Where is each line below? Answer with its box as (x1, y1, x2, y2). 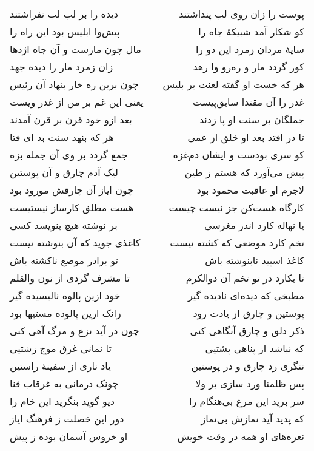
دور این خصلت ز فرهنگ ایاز (10, 412, 124, 426)
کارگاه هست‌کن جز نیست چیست (169, 200, 304, 214)
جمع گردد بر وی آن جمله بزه (10, 148, 128, 161)
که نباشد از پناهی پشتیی (205, 341, 304, 355)
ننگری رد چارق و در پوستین (191, 359, 304, 373)
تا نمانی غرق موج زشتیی (10, 341, 112, 355)
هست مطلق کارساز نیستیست (10, 200, 134, 214)
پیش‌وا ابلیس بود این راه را (10, 24, 120, 38)
